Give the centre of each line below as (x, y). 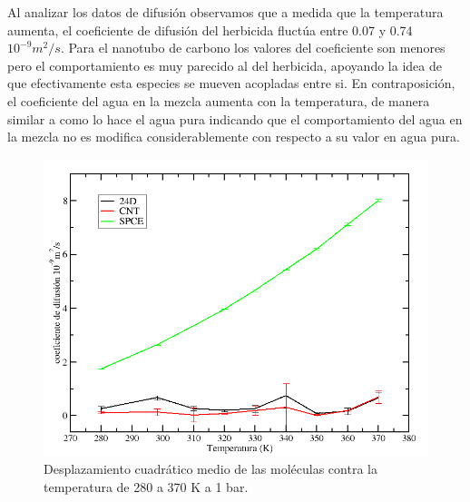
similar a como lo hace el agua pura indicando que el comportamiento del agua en (235, 118)
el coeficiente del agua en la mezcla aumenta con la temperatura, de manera (219, 100)
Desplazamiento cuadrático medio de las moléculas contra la (211, 468)
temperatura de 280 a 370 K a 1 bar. (146, 486)
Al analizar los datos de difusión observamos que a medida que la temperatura (225, 12)
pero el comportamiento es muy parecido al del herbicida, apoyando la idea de (225, 65)
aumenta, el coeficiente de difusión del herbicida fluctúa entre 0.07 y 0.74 (210, 30)
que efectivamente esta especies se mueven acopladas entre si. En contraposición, (231, 83)
